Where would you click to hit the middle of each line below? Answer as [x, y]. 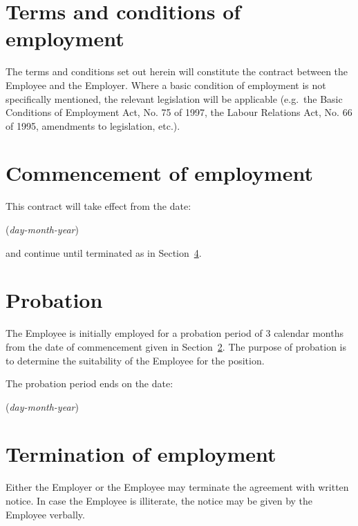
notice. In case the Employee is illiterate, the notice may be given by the [159, 500]
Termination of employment [141, 454]
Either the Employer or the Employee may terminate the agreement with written [177, 487]
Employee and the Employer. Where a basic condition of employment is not [166, 85]
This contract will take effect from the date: [98, 206]
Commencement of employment [159, 173]
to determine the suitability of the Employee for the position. [135, 360]
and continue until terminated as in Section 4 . [104, 252]
